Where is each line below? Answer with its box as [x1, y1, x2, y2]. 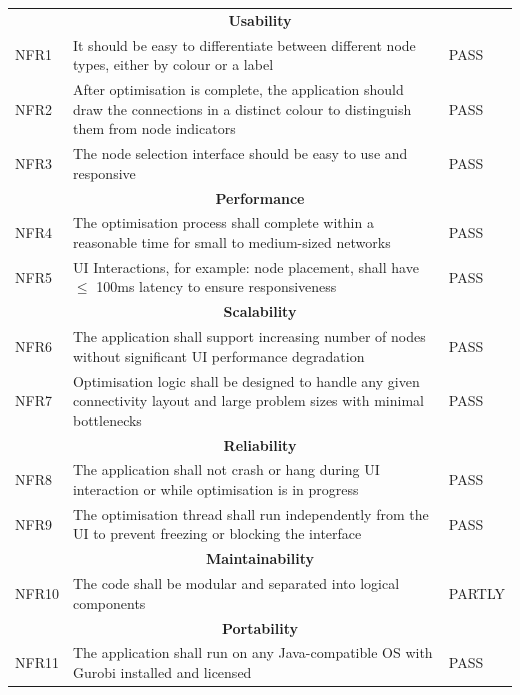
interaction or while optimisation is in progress [72, 478, 359, 499]
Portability [222, 617, 298, 638]
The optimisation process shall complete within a [72, 212, 374, 233]
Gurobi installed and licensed [72, 661, 252, 682]
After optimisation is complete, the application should [72, 79, 404, 100]
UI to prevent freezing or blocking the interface [72, 523, 362, 544]
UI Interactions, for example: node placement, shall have [72, 256, 419, 277]
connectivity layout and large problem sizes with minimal [72, 390, 424, 411]
